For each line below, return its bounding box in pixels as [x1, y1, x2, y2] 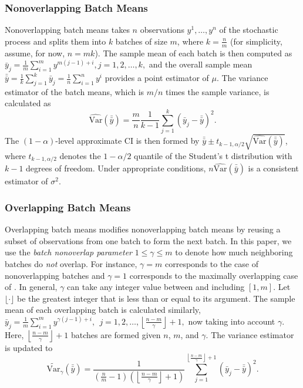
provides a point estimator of [105, 72, 209, 84]
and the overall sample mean [149, 58, 253, 70]
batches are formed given [70, 328, 161, 340]
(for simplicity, [230, 35, 282, 47]
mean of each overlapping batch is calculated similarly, [5, 303, 201, 316]
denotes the [59, 149, 101, 161]
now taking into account [188, 315, 275, 327]
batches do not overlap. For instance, [5, 257, 137, 269]
